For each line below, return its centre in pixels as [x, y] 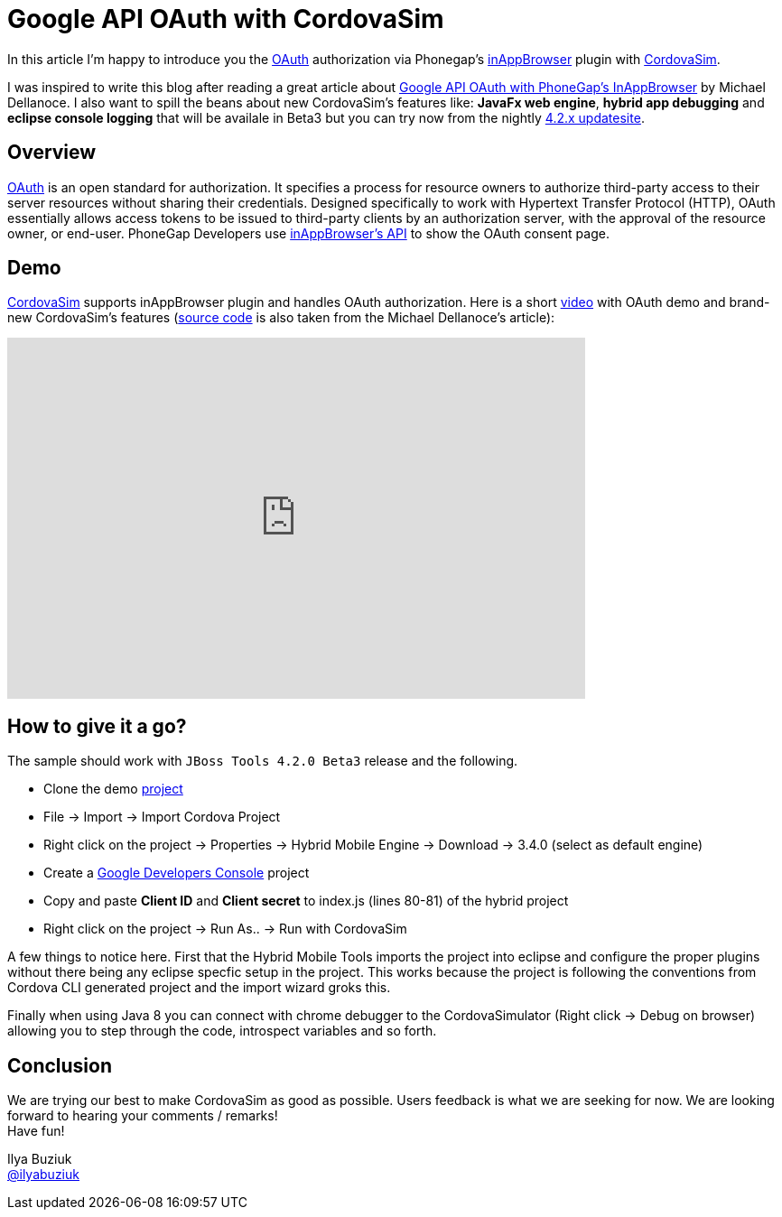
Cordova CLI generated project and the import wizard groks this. [199, 988]
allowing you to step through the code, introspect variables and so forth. [222, 1031]
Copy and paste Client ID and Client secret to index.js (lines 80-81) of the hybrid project [306, 901]
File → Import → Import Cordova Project [162, 817]
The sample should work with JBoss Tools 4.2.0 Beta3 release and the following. [263, 761]
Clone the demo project [113, 789]
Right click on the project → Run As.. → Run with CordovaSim [225, 929]
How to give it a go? [97, 726]
